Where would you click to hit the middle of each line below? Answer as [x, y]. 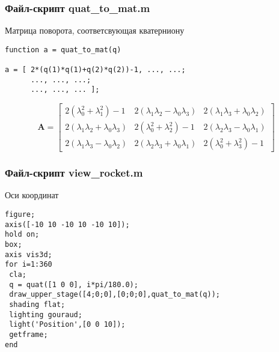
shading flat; [37, 304]
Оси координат [32, 195]
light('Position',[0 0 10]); [67, 325]
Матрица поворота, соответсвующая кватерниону [95, 30]
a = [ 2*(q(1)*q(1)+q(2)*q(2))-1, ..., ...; [95, 70]
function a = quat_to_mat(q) [63, 50]
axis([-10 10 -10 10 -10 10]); [67, 224]
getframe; [29, 334]
